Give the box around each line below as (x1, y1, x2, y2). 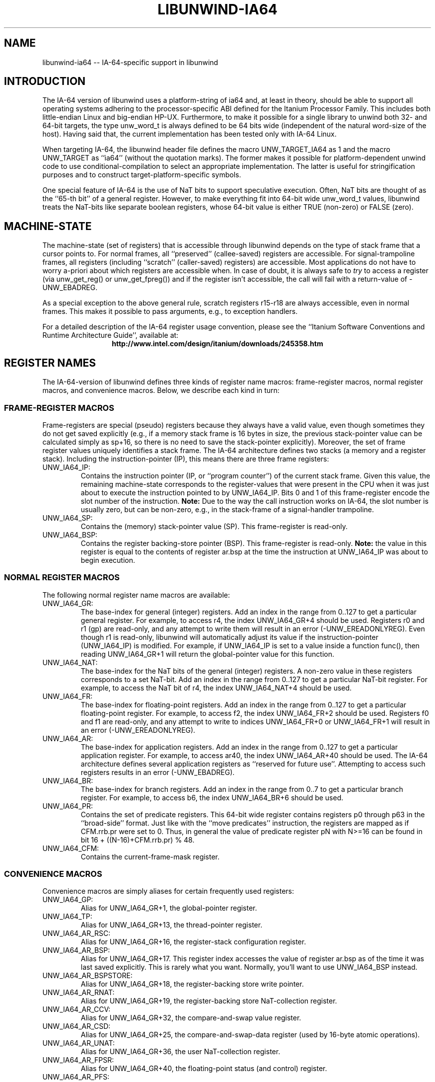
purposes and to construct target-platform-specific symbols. (42, 170, 241, 179)
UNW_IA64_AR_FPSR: (42, 1056, 114, 1065)
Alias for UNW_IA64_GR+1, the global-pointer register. (80, 904, 257, 913)
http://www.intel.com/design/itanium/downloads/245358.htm (112, 339, 323, 348)
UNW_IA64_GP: (42, 895, 93, 904)
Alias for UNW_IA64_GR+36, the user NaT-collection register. (80, 1047, 281, 1056)
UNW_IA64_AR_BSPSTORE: (42, 971, 133, 980)
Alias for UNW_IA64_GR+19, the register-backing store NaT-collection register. (80, 997, 337, 1005)
